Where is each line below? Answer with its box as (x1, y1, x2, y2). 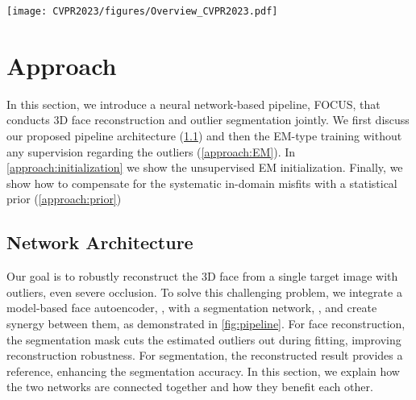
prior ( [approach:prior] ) (6, 190, 122, 207)
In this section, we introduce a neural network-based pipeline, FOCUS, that (6, 95, 381, 112)
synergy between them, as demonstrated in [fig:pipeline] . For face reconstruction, (6, 315, 406, 331)
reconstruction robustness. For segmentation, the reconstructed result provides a (6, 347, 403, 364)
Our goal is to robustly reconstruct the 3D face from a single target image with (6, 268, 398, 285)
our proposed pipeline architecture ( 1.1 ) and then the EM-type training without (6, 127, 402, 144)
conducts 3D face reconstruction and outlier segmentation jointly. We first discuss (6, 111, 410, 128)
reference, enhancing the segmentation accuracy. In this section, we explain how (6, 362, 400, 379)
